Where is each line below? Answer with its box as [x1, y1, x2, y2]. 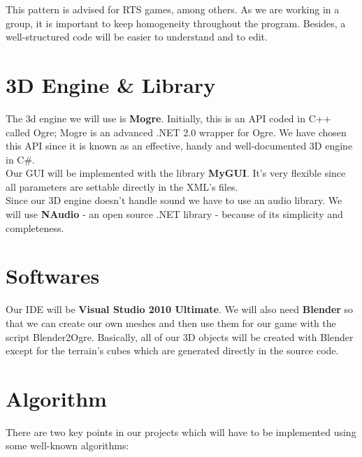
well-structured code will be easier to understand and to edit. [6, 29, 268, 44]
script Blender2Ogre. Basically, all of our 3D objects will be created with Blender [6, 329, 354, 344]
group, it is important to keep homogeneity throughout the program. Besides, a [6, 15, 346, 30]
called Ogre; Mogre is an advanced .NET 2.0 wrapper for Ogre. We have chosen [6, 124, 347, 139]
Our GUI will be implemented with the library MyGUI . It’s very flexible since [6, 166, 346, 180]
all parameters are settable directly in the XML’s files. [6, 179, 238, 194]
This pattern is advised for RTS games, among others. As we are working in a [6, 2, 340, 16]
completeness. [6, 220, 64, 235]
